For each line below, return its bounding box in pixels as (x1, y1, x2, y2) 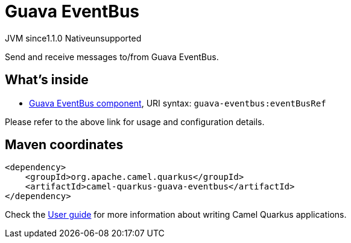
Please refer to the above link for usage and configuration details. (5, 116, 265, 127)
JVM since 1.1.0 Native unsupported (5, 32, 142, 43)
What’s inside (5, 72, 89, 88)
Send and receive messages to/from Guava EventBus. (5, 51, 219, 62)
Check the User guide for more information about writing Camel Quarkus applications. (5, 209, 347, 220)
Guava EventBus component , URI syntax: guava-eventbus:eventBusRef (29, 97, 326, 108)
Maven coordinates (5, 137, 124, 153)
